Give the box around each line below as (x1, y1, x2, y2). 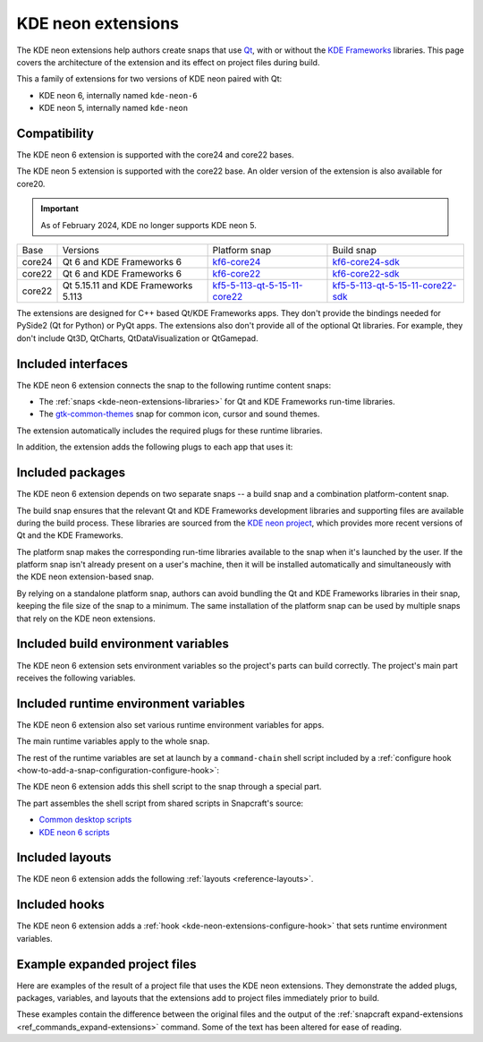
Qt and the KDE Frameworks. (16, 530, 124, 541)
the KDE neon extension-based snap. (16, 571, 155, 582)
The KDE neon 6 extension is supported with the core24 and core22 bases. (16, 149, 294, 160)
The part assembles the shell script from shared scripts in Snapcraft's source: (16, 798, 304, 808)
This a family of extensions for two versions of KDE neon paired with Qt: (16, 73, 283, 84)
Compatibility (16, 125, 94, 141)
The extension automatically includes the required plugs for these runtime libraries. (16, 425, 323, 436)
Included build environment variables (16, 636, 230, 652)
